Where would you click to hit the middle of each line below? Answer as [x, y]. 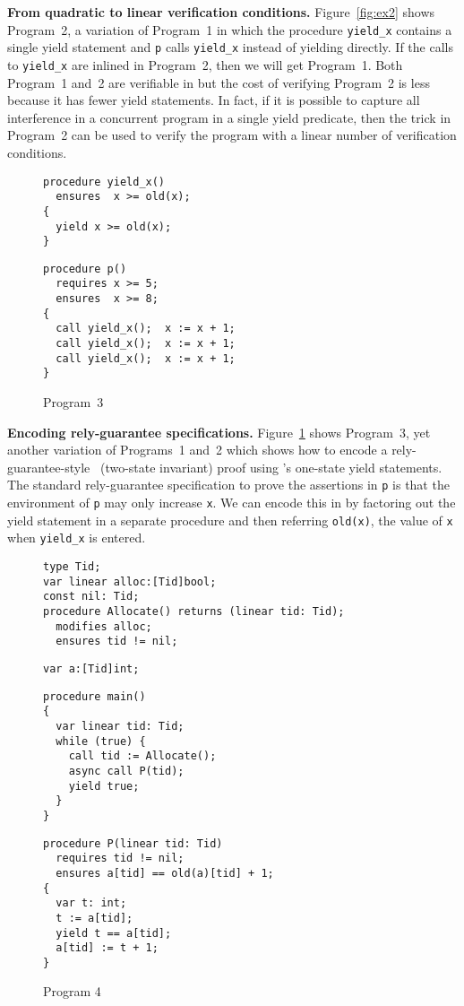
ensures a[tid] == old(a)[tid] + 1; [165, 873]
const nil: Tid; [91, 597]
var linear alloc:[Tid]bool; [130, 581]
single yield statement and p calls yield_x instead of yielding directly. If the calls [230, 47]
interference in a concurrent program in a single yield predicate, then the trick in [229, 117]
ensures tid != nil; [117, 642]
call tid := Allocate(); [142, 756]
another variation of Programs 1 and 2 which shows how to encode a [198, 450]
